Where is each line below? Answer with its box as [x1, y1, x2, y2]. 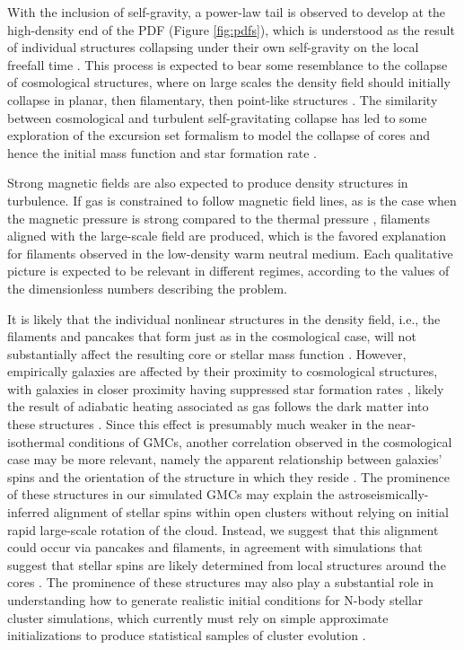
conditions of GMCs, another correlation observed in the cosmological [68, 432, 452, 451]
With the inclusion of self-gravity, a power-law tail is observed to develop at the [7, 3, 446, 21]
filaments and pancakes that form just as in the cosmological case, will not [7, 327, 416, 346]
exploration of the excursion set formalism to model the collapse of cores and [7, 126, 431, 145]
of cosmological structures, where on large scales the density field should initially [7, 73, 451, 92]
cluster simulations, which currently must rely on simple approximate [7, 608, 389, 627]
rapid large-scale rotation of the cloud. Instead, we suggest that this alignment [7, 520, 439, 539]
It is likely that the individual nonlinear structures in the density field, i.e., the [7, 309, 441, 328]
